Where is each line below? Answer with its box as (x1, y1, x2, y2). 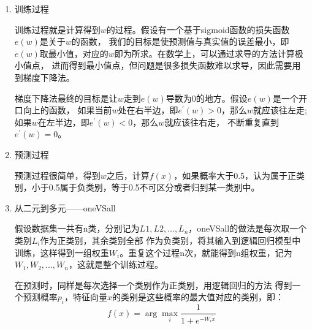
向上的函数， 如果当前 (23, 104, 112, 116)
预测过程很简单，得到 (14, 168, 101, 181)
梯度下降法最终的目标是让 (14, 91, 118, 104)
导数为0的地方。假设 (166, 91, 248, 104)
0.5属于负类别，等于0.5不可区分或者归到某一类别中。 (48, 181, 260, 194)
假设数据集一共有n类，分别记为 (14, 222, 140, 235)
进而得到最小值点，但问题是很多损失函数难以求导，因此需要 (51, 59, 292, 72)
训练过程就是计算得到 (14, 23, 101, 36)
